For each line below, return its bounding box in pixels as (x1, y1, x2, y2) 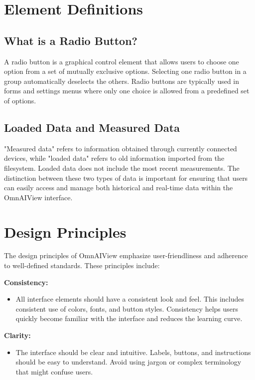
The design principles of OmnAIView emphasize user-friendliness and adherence (4, 250, 248, 261)
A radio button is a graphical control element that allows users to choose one (4, 56, 239, 66)
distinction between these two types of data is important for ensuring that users (4, 172, 248, 183)
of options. (4, 95, 36, 105)
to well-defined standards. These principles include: (4, 260, 160, 271)
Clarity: (4, 330, 31, 340)
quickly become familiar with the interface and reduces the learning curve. (15, 313, 243, 324)
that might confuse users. (15, 366, 93, 377)
